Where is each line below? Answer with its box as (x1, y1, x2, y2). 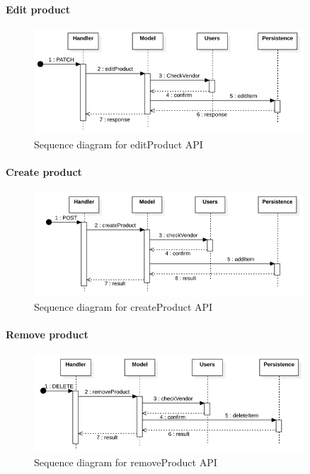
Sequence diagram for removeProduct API (34, 454, 217, 469)
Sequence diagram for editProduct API (34, 136, 203, 151)
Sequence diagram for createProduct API (34, 300, 213, 314)
